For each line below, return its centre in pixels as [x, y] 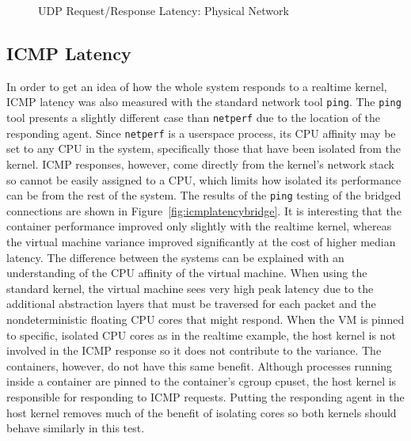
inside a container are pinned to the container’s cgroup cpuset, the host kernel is [202, 381]
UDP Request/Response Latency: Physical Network [164, 10]
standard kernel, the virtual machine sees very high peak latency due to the [190, 288]
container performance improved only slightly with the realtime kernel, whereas [199, 226]
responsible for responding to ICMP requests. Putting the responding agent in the [205, 396]
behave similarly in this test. [76, 428]
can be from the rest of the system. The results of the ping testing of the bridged [204, 195]
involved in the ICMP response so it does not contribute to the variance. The [194, 350]
